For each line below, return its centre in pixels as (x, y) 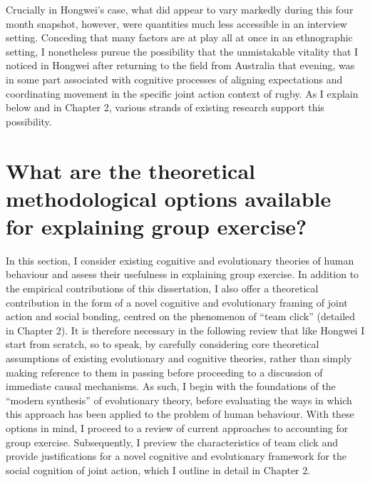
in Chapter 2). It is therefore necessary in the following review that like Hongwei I (185, 330)
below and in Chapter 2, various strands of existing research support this (165, 107)
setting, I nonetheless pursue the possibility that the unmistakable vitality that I (182, 51)
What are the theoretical (131, 170)
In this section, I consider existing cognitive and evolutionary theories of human (180, 260)
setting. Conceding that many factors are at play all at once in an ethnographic (179, 37)
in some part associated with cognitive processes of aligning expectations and (174, 79)
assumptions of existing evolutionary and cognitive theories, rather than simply (179, 358)
